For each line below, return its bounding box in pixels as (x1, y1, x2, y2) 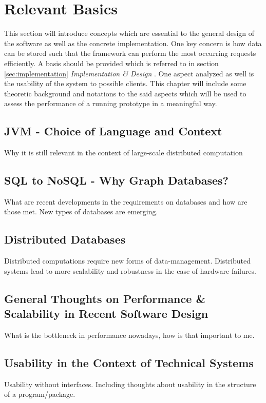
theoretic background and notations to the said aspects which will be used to (4, 88, 246, 98)
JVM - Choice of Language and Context (4, 123, 222, 139)
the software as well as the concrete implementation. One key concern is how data (4, 37, 262, 48)
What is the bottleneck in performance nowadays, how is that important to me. (4, 330, 255, 340)
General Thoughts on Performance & (4, 290, 206, 306)
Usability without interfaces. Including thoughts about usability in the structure (4, 378, 256, 389)
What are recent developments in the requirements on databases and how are (4, 196, 248, 207)
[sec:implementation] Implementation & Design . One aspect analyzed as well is (4, 68, 254, 78)
